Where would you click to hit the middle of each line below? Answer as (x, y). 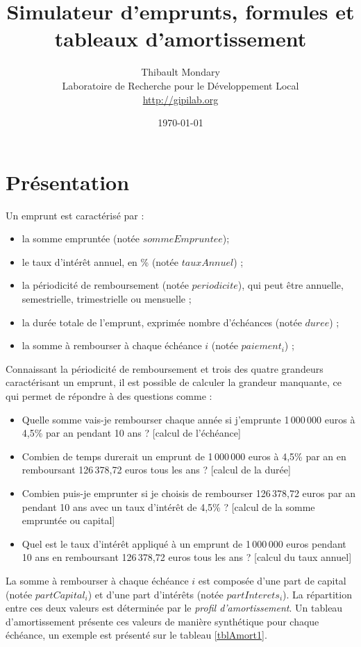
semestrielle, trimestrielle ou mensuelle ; (107, 299)
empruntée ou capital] (68, 520)
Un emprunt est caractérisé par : (75, 215)
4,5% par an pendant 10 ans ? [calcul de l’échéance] (131, 433)
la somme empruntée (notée (81, 238)
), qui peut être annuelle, (291, 285)
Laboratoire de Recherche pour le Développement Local (180, 85)
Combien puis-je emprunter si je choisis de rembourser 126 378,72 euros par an (189, 493)
